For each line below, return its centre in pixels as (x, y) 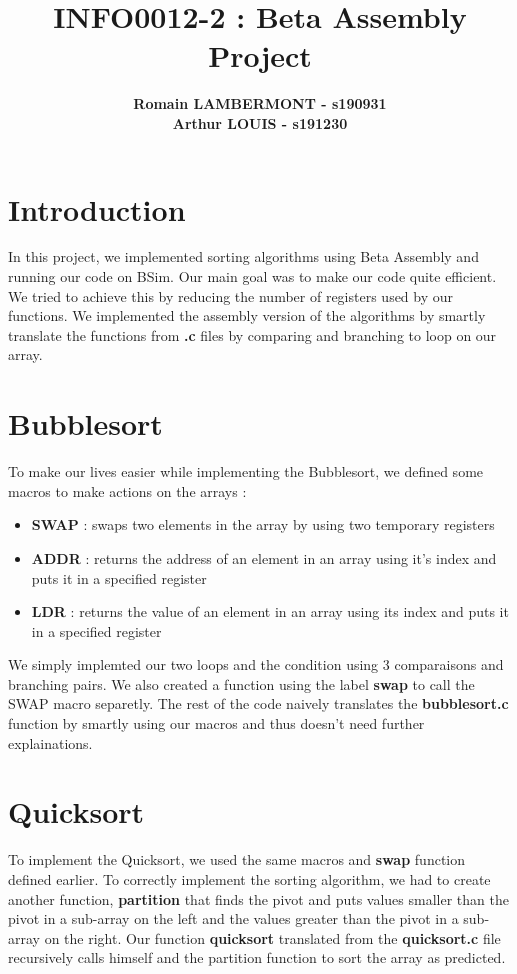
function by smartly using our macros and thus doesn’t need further (216, 723)
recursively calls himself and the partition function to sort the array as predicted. (257, 957)
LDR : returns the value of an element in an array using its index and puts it (270, 611)
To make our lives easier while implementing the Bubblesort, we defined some (246, 471)
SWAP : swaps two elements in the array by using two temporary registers (263, 524)
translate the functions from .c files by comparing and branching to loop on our (252, 334)
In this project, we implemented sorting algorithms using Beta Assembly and (243, 256)
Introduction (97, 208)
